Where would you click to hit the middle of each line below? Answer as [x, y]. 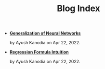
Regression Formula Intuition [39, 52]
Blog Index [79, 9]
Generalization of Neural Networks [45, 33]
